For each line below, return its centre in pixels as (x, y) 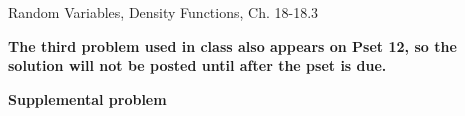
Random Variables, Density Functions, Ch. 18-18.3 (163, 12)
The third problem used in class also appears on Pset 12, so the (232, 45)
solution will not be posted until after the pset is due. (197, 65)
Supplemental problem (87, 98)
